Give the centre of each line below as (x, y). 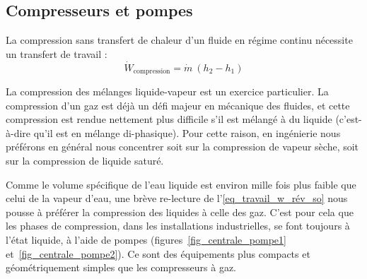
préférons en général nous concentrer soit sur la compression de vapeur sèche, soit (182, 147)
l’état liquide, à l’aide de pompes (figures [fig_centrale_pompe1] (146, 239)
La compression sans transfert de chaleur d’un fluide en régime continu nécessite (179, 40)
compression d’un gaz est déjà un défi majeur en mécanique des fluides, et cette (178, 105)
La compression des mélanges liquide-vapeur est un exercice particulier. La (167, 91)
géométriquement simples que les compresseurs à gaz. (121, 267)
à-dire (18, 132)
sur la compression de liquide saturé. (85, 161)
